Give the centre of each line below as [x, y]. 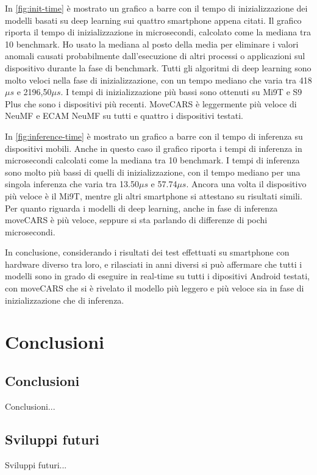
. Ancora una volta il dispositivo [246, 184]
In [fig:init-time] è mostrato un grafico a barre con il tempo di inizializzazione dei [156, 8]
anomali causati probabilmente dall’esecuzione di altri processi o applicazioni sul [155, 56]
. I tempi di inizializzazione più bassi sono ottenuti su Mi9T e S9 [181, 92]
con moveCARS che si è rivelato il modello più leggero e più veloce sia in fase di [155, 288]
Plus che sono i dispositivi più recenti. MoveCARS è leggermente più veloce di [151, 103]
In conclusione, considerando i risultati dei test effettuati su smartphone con [147, 252]
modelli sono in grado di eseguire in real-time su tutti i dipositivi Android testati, [157, 276]
